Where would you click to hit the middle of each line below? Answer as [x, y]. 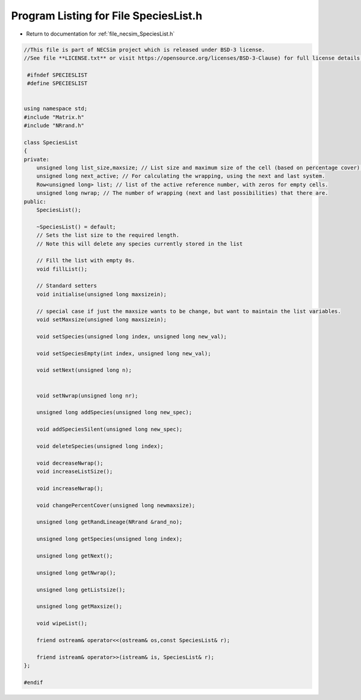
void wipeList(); [62, 623]
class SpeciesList [51, 142]
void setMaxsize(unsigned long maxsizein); [101, 320]
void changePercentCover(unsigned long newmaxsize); [116, 505]
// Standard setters [67, 286]
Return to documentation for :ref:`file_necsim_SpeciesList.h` [100, 34]
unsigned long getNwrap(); [76, 572]
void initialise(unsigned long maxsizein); [101, 294]
